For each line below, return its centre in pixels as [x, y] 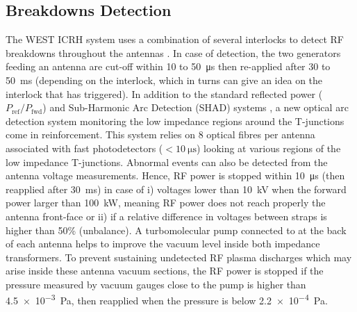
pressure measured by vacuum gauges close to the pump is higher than [156, 284]
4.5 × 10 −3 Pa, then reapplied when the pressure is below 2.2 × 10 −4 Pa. [167, 299]
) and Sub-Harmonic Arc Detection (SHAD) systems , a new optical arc [196, 107]
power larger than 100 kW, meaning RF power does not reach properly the [166, 203]
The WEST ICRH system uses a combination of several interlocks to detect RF [175, 39]
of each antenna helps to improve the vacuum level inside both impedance [163, 244]
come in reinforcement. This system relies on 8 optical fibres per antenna [160, 134]
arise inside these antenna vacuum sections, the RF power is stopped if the [165, 271]
